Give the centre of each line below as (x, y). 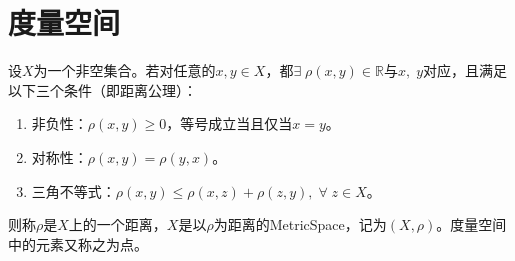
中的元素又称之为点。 (78, 243)
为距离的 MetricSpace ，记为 (300, 224)
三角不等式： (73, 190)
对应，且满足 (465, 70)
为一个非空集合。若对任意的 (124, 70)
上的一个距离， (117, 224)
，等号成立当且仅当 (229, 123)
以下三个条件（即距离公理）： (102, 89)
